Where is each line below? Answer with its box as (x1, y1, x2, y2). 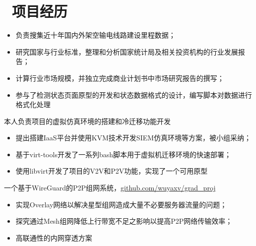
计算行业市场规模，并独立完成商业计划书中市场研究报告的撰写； (15, 72, 224, 83)
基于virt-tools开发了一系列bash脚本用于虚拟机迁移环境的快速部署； (15, 149, 232, 159)
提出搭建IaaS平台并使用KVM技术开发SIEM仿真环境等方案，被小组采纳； (15, 132, 252, 143)
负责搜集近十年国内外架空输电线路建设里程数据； (15, 30, 176, 40)
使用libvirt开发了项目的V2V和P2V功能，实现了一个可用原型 (15, 166, 208, 176)
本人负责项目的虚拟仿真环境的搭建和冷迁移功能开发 (4, 116, 171, 126)
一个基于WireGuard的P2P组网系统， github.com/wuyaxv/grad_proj (4, 183, 216, 193)
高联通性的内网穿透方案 (15, 232, 92, 243)
